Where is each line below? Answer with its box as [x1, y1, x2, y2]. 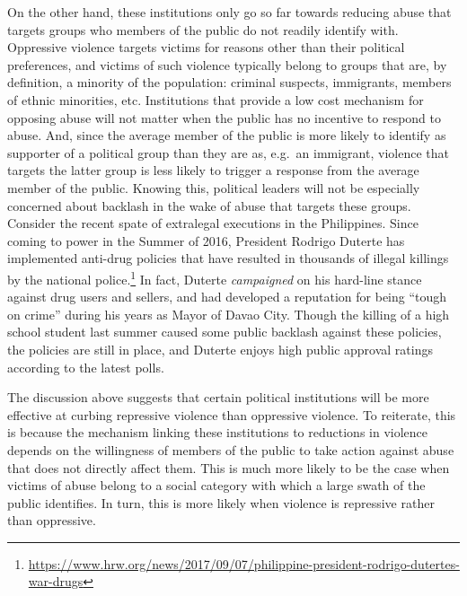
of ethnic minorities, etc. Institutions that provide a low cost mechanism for [7, 90, 424, 109]
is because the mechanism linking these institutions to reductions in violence [7, 423, 428, 442]
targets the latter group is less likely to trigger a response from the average [7, 161, 419, 180]
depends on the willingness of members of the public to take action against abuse [7, 440, 454, 459]
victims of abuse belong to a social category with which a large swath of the [7, 476, 426, 495]
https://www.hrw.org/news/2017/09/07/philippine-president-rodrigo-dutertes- [28, 554, 460, 573]
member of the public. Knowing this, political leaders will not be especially [7, 178, 420, 197]
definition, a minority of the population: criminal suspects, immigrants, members [7, 73, 452, 92]
